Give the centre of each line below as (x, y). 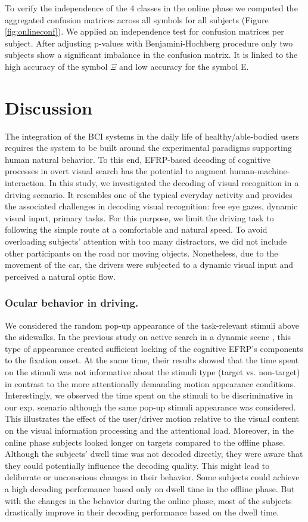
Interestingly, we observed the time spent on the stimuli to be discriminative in (149, 395)
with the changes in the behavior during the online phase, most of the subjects (148, 500)
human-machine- (260, 171)
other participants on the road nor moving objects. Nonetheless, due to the (141, 253)
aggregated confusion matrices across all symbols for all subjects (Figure (137, 19)
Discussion (49, 107)
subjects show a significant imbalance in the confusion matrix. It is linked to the (151, 55)
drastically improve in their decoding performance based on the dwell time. (142, 512)
